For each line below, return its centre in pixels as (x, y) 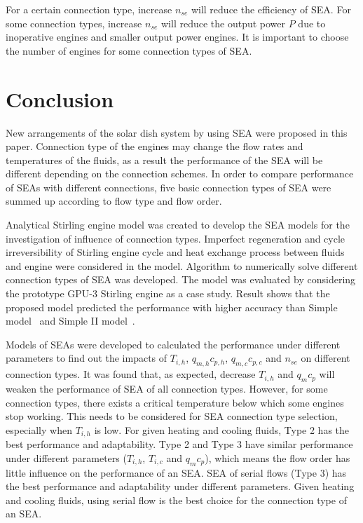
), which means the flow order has (278, 457)
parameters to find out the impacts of (87, 358)
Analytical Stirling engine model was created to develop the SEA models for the (178, 225)
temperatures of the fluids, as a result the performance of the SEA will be (164, 159)
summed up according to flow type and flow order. (114, 201)
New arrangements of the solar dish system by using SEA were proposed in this (177, 132)
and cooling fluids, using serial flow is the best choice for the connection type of (176, 500)
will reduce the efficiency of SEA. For (271, 9)
